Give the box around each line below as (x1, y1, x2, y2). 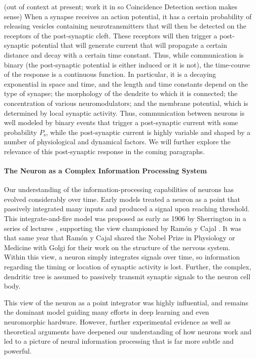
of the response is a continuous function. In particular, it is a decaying (4, 69, 216, 79)
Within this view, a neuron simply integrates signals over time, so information (4, 252, 240, 262)
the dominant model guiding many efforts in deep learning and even (4, 307, 209, 317)
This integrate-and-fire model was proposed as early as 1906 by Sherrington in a (4, 213, 247, 224)
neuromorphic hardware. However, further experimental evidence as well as (4, 317, 231, 327)
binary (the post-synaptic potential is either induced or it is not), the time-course (4, 59, 250, 69)
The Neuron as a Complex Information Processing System (4, 165, 207, 176)
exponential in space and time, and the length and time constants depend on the (4, 78, 248, 89)
